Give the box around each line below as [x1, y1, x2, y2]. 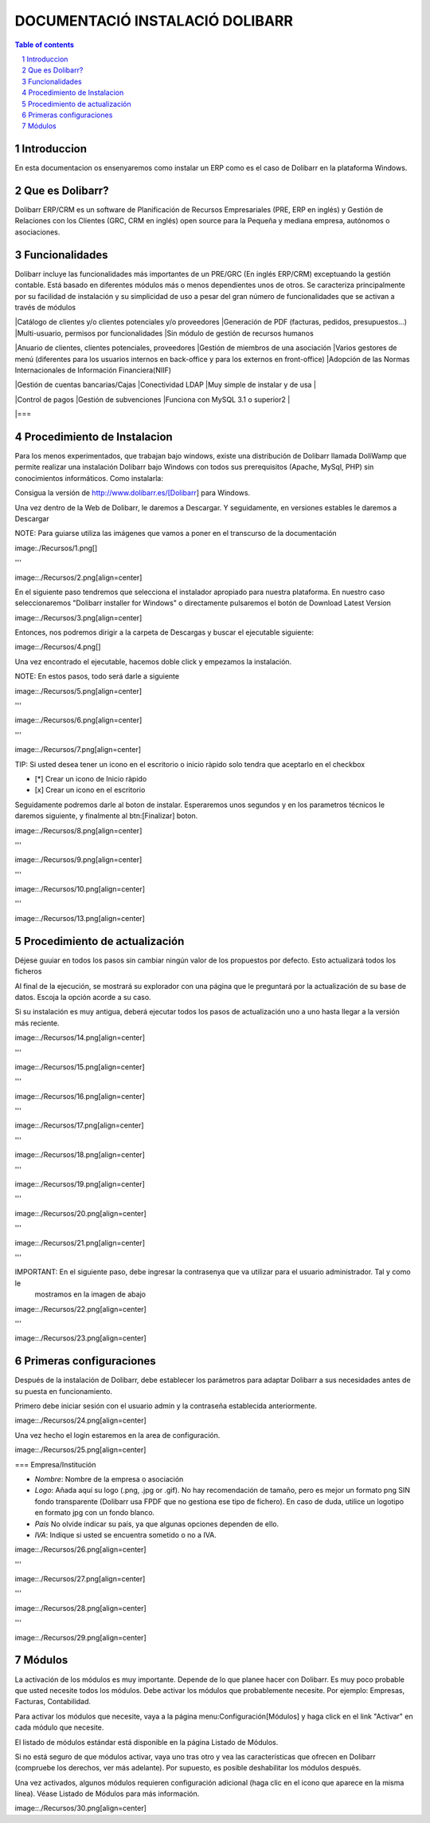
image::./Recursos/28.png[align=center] [14, 1603, 147, 1612]
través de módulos [14, 302, 76, 312]
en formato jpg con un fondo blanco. [34, 1508, 155, 1518]
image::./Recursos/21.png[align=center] [14, 1238, 146, 1247]
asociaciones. [14, 227, 61, 237]
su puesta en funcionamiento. [14, 1386, 113, 1396]
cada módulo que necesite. [14, 1723, 104, 1732]
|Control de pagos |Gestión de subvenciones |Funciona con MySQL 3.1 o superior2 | [14, 395, 291, 404]
